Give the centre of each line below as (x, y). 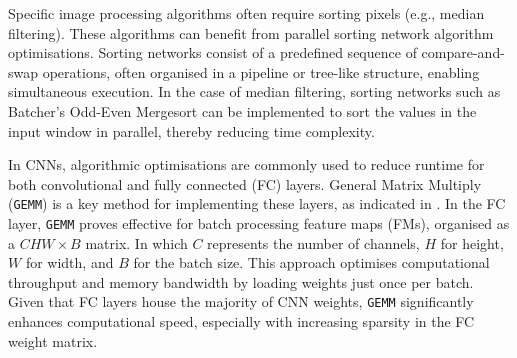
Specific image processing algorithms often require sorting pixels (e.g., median (246, 13)
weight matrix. (53, 340)
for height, (472, 242)
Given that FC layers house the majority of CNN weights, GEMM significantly (241, 301)
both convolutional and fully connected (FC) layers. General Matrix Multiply (245, 183)
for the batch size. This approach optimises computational (311, 262)
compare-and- (463, 52)
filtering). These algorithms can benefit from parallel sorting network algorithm (251, 32)
